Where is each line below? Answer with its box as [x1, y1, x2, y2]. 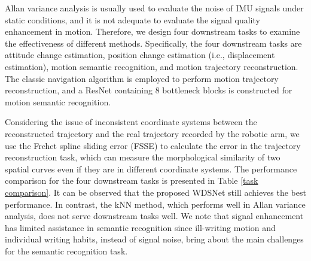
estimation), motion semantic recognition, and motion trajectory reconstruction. [5, 60, 298, 72]
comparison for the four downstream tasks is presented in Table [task [5, 174, 258, 187]
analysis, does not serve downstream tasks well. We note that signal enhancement [5, 210, 304, 222]
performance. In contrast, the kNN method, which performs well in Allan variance [5, 198, 306, 210]
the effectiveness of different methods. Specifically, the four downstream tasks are [5, 37, 302, 49]
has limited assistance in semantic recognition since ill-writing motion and [5, 221, 276, 233]
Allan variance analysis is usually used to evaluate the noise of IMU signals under [5, 2, 304, 14]
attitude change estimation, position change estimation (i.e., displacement [5, 48, 275, 61]
